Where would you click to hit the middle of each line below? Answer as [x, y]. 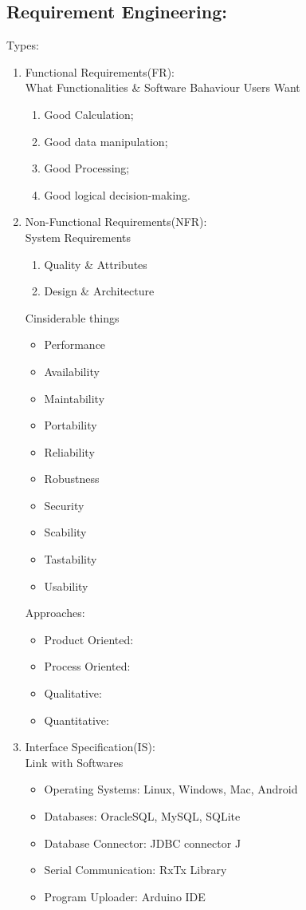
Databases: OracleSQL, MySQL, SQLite [142, 816]
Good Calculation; [89, 114]
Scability [65, 532]
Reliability [69, 451]
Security [64, 505]
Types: [23, 45]
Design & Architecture [99, 291]
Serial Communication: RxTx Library [135, 870]
